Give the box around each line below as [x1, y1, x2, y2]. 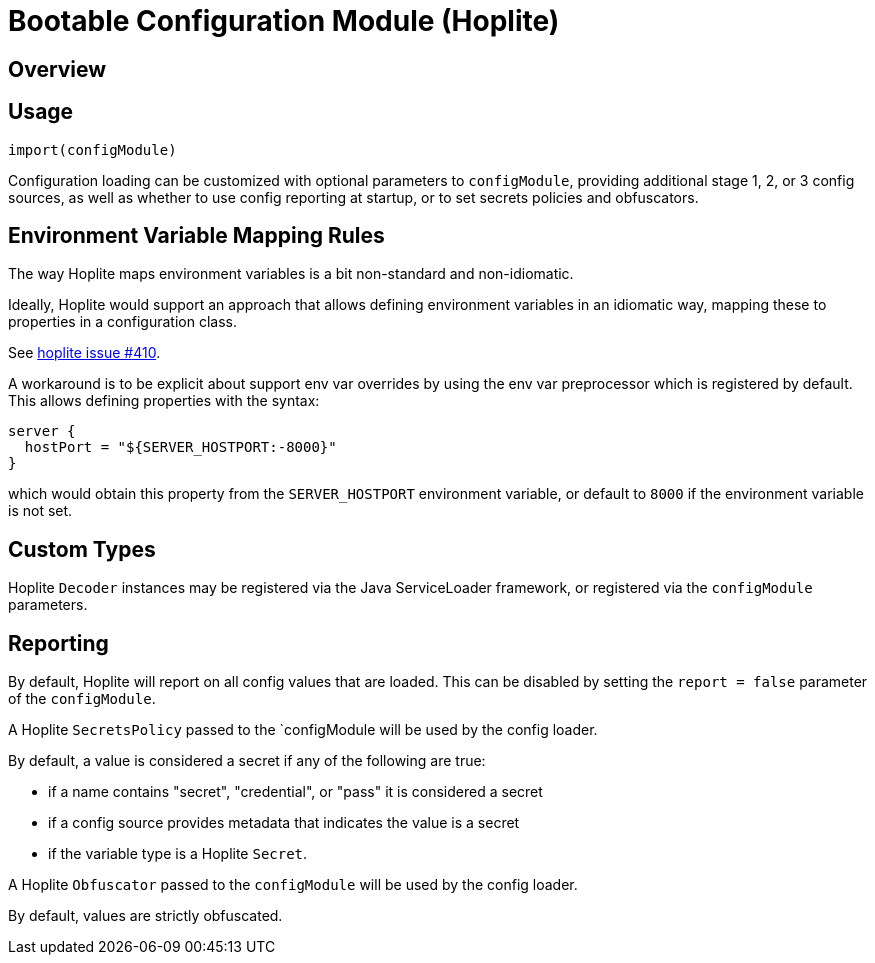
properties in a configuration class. [8, 313, 237, 331]
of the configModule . [8, 690, 156, 708]
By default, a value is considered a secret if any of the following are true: [8, 752, 486, 770]
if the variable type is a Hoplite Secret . [48, 845, 308, 863]
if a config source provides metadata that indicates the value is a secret [48, 814, 520, 832]
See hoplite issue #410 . [8, 344, 161, 362]
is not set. [8, 502, 73, 520]
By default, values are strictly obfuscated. [8, 907, 283, 925]
